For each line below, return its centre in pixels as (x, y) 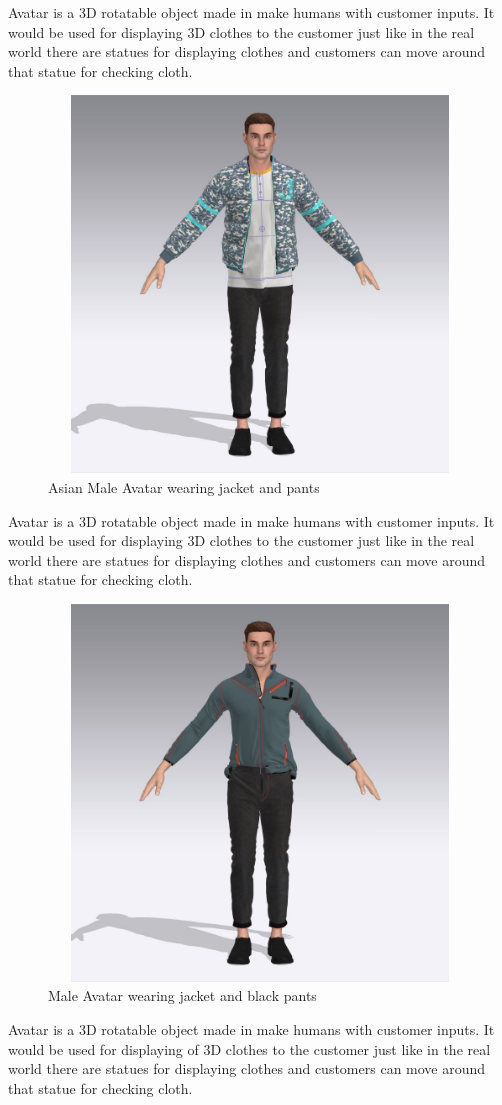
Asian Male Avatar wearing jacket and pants (184, 486)
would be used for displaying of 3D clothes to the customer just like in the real (249, 1048)
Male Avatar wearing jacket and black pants (182, 995)
